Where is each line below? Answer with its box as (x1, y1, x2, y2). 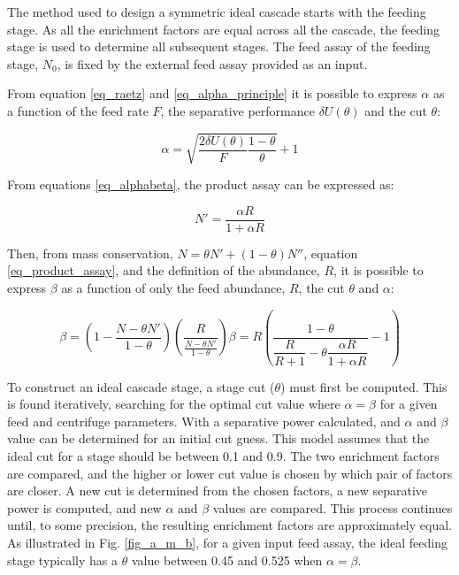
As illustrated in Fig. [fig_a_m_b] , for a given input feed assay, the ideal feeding (7, 533, 448, 551)
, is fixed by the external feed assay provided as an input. (57, 54, 368, 73)
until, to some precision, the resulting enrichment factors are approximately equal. (7, 516, 452, 534)
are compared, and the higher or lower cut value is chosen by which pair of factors (7, 464, 453, 482)
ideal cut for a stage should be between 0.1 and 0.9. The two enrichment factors (7, 446, 440, 464)
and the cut (364, 101, 427, 119)
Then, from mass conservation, (7, 243, 173, 262)
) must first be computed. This (280, 377, 448, 395)
